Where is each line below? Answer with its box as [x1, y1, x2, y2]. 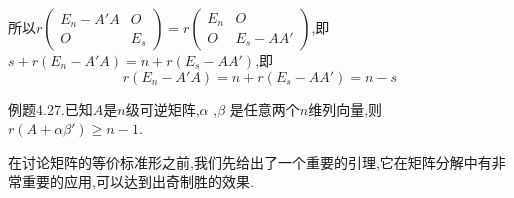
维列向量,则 [308, 98, 383, 119]
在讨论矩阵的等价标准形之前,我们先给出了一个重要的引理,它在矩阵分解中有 [8, 151, 492, 172]
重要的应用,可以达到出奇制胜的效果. [21, 171, 254, 192]
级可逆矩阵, [125, 98, 200, 119]
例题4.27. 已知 [8, 98, 93, 119]
